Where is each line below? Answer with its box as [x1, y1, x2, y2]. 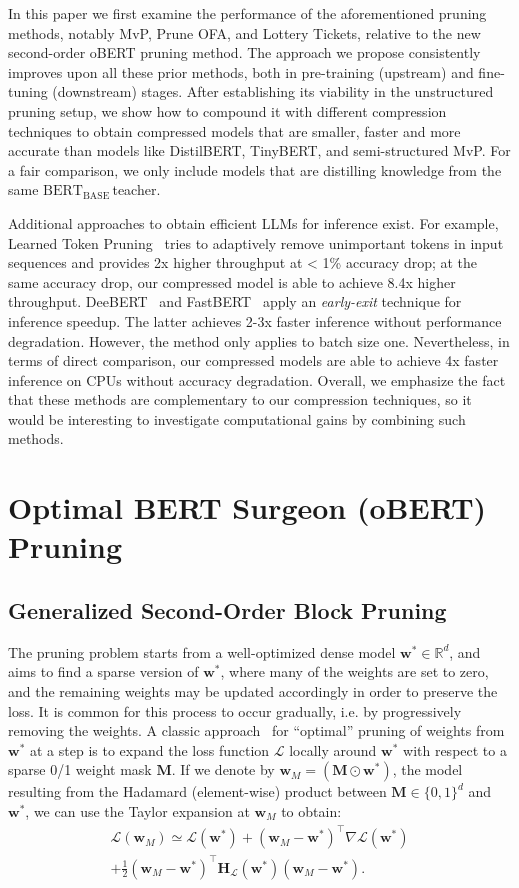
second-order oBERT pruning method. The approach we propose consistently [8, 42, 481, 63]
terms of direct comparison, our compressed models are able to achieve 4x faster [8, 350, 499, 371]
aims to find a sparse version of [8, 661, 199, 682]
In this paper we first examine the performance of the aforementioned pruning [8, 3, 487, 23]
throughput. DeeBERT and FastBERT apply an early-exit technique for [8, 291, 462, 312]
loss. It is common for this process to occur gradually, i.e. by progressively [8, 700, 462, 721]
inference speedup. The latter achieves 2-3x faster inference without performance [8, 310, 502, 331]
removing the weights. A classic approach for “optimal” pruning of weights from [8, 720, 505, 741]
